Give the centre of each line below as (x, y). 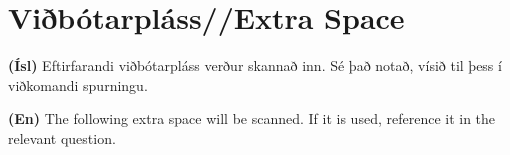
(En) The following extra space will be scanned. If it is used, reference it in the (252, 118)
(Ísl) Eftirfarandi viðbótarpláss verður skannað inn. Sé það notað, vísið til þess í (255, 65)
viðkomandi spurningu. (78, 84)
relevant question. (62, 137)
